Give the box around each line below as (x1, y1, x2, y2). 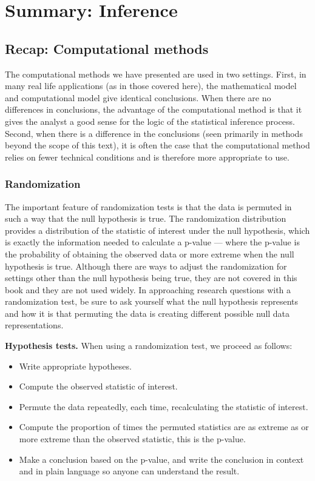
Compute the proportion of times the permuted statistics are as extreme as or (19, 420, 309, 433)
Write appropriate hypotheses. (19, 359, 132, 372)
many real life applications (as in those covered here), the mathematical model (5, 79, 297, 92)
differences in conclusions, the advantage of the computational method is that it (5, 103, 302, 116)
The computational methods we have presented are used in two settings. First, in (5, 67, 307, 80)
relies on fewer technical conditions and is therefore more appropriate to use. (5, 150, 290, 163)
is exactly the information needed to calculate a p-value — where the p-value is (5, 236, 300, 248)
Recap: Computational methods (5, 39, 209, 58)
